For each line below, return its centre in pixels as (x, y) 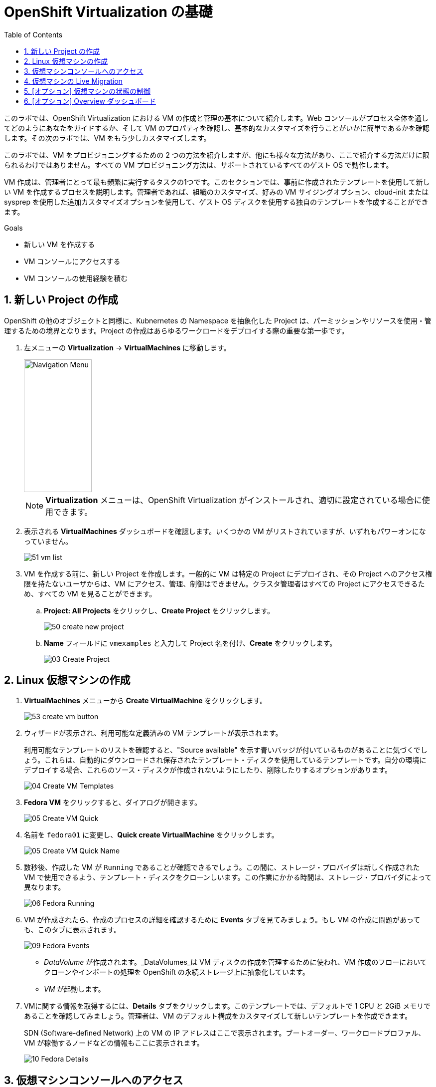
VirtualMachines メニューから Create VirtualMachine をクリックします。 (145, 701)
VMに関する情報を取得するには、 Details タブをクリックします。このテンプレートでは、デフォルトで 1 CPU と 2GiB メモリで (227, 1006)
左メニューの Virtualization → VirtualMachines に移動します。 (127, 347)
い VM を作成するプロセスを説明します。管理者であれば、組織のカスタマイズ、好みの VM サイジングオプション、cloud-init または (217, 192)
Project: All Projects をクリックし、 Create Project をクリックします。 (159, 610)
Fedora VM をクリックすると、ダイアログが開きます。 (113, 803)
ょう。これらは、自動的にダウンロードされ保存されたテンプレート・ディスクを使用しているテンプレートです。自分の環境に (225, 760)
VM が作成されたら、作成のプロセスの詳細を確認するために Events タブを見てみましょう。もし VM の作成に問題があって (222, 920)
